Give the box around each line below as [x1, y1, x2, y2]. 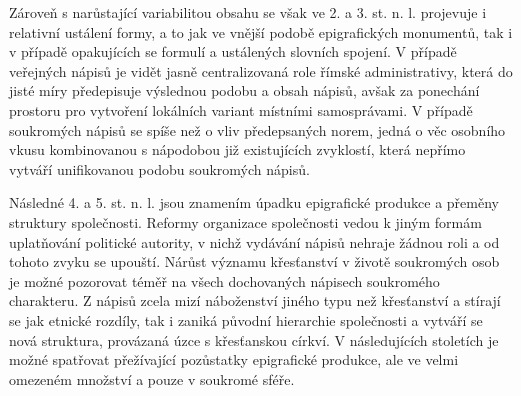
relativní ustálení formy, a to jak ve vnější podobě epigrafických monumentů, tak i [9, 21, 513, 42]
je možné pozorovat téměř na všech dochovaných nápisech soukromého [9, 270, 440, 291]
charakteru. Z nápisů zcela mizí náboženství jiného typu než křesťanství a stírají [9, 290, 501, 311]
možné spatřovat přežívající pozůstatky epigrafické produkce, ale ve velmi [9, 349, 459, 370]
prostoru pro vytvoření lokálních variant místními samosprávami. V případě [9, 99, 473, 120]
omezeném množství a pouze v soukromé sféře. [9, 368, 295, 389]
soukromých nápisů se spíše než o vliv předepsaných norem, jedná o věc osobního [9, 119, 506, 140]
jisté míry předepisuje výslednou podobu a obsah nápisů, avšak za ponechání [9, 80, 480, 101]
